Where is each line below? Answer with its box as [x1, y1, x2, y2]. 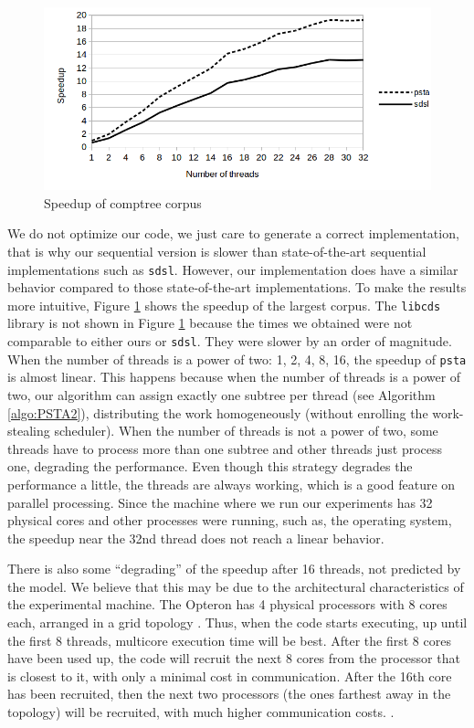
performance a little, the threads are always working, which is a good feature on [7, 474, 456, 493]
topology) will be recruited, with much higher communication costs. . [7, 702, 395, 722]
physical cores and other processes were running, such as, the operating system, [7, 511, 452, 530]
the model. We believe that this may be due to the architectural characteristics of [7, 576, 464, 596]
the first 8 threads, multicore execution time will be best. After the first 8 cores [7, 630, 451, 649]
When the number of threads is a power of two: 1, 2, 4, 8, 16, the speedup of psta [7, 349, 467, 368]
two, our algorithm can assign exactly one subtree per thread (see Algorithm [7, 385, 436, 404]
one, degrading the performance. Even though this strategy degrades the [7, 457, 413, 476]
